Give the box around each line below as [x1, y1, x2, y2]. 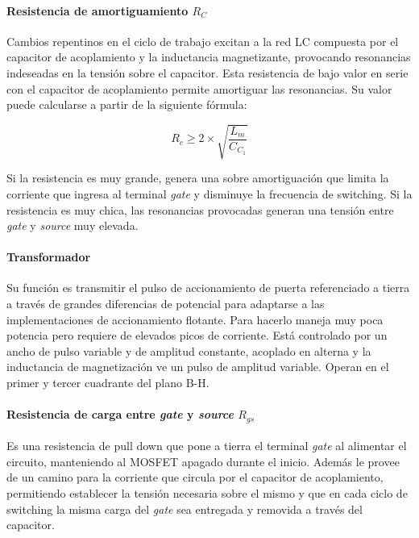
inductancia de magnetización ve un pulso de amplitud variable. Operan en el [6, 358, 389, 375]
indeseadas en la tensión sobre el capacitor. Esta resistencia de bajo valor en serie [6, 64, 409, 81]
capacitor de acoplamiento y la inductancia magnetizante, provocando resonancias [6, 48, 411, 65]
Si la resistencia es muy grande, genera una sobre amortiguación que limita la [6, 169, 389, 186]
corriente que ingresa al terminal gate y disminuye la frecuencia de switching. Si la [6, 185, 413, 202]
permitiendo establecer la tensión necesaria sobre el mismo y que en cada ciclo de [6, 485, 408, 502]
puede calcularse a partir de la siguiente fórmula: [6, 96, 247, 113]
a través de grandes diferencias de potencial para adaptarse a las [6, 295, 325, 312]
